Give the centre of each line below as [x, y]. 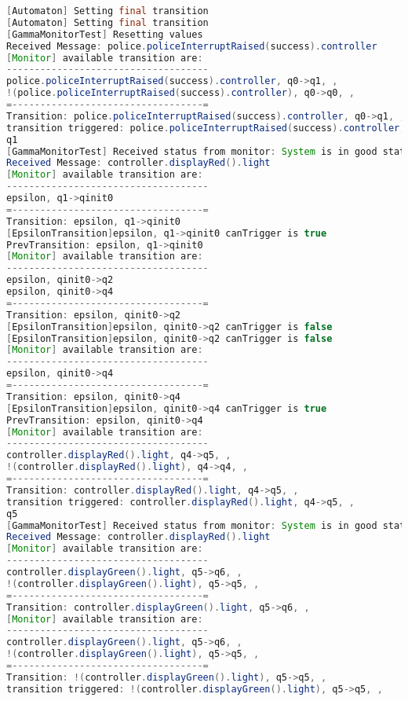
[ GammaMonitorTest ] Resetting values [105, 34]
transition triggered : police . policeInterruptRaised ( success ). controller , [206, 128]
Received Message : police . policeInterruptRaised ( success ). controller [192, 46]
